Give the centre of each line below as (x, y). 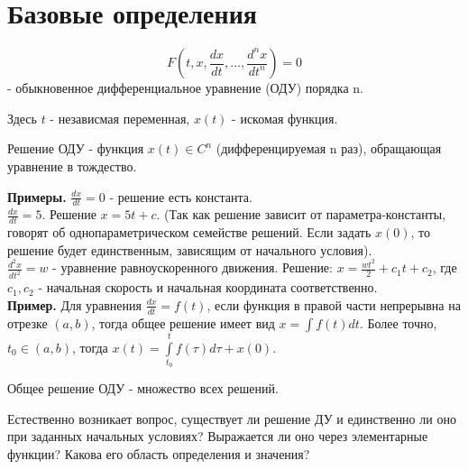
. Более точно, (398, 322)
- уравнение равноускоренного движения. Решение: (193, 267)
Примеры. (37, 196)
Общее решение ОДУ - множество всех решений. (143, 388)
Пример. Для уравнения (75, 304)
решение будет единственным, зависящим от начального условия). (190, 249)
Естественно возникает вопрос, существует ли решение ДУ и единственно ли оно (232, 418)
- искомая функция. (285, 118)
